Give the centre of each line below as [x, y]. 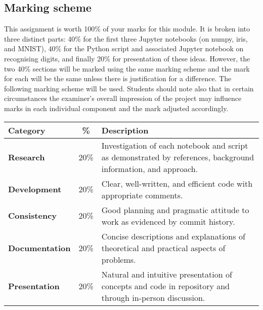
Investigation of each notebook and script [175, 145]
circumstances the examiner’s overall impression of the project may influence [123, 98]
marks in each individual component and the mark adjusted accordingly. [116, 108]
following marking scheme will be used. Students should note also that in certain [129, 88]
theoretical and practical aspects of [163, 248]
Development [35, 189]
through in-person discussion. [153, 297]
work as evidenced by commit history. [168, 221]
